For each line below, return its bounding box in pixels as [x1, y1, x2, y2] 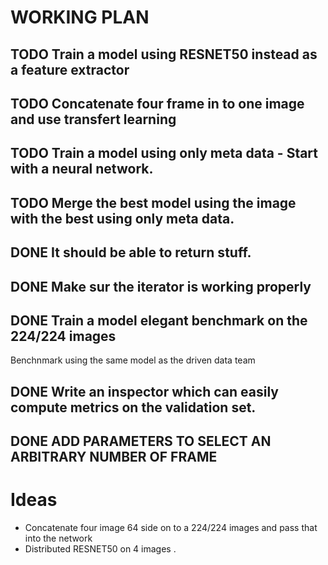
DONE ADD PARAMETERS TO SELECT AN [10, 433, 272, 450]
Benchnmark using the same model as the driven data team [10, 354, 256, 366]
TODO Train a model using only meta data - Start [10, 145, 319, 162]
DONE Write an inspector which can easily [10, 383, 279, 400]
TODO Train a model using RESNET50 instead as [10, 46, 318, 63]
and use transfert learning [10, 111, 177, 128]
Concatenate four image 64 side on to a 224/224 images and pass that [24, 522, 318, 534]
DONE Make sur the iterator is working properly [10, 278, 312, 295]
